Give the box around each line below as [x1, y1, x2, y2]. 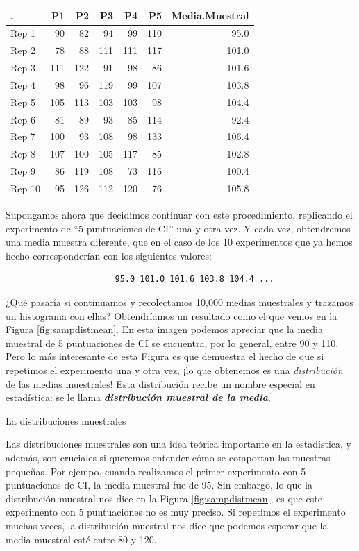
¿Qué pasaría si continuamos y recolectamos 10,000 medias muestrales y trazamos [6, 295, 353, 309]
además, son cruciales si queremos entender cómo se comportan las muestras [6, 450, 331, 464]
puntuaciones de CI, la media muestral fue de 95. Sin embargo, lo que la [6, 477, 312, 492]
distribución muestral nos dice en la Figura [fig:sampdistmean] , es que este [6, 491, 322, 505]
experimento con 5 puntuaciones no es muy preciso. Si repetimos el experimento [6, 505, 346, 519]
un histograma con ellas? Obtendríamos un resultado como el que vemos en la [6, 308, 337, 323]
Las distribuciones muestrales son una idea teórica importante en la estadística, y [6, 436, 351, 451]
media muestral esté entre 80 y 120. [6, 532, 157, 546]
